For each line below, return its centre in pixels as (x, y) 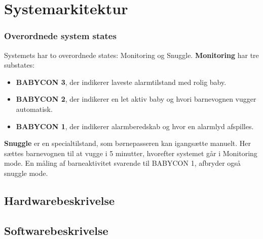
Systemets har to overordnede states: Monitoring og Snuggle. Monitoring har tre (131, 55)
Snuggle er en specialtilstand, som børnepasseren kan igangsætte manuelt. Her (127, 143)
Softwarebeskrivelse (56, 230)
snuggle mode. (26, 173)
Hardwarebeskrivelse (60, 200)
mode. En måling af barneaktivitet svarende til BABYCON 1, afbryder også (122, 163)
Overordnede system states (60, 36)
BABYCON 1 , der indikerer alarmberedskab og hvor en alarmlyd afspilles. (135, 126)
